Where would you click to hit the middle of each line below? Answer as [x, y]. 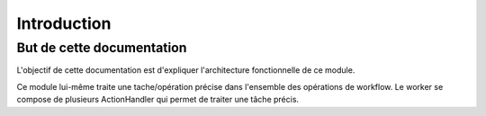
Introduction [64, 23]
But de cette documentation [102, 48]
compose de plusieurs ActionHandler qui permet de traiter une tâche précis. [158, 100]
